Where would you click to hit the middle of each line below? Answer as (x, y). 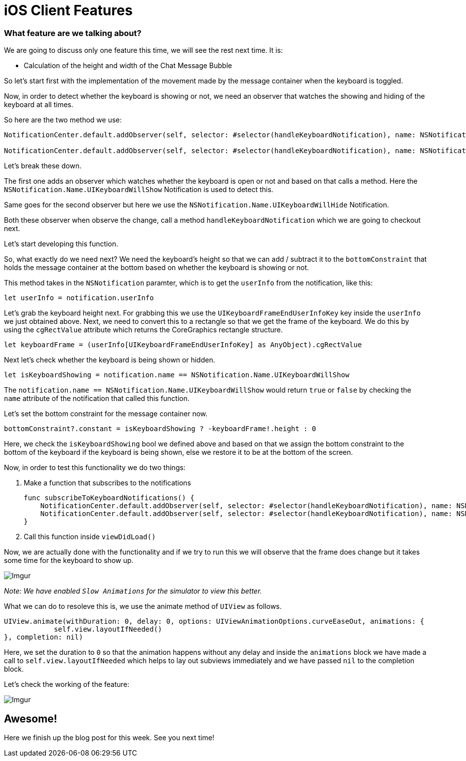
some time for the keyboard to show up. (69, 561)
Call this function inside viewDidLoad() (90, 537)
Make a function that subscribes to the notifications (107, 483)
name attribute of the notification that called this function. (97, 399)
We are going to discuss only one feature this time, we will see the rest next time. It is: (143, 50)
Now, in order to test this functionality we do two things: (95, 468)
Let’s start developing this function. (61, 244)
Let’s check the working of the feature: (67, 684)
